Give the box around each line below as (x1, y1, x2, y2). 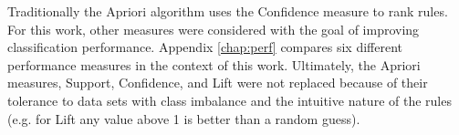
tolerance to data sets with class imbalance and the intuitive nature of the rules (7, 90, 452, 109)
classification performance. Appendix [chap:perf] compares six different (7, 37, 402, 57)
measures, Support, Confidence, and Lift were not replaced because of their (7, 73, 428, 92)
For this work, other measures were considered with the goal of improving (7, 19, 420, 38)
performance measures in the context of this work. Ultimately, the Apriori (7, 55, 421, 74)
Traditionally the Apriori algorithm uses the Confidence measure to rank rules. (7, 2, 448, 20)
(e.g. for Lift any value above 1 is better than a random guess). (7, 109, 360, 128)
